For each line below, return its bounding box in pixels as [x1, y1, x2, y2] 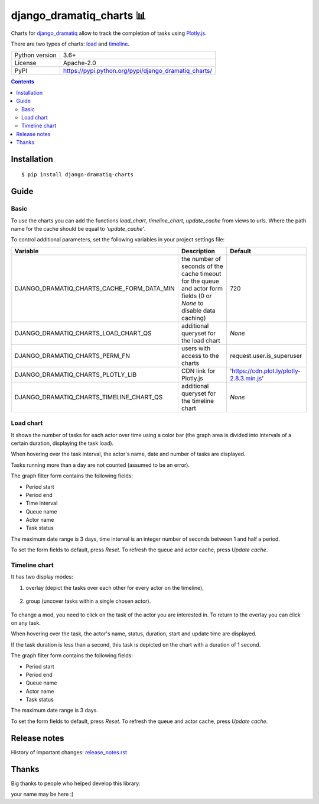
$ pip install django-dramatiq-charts [21, 172, 134, 178]
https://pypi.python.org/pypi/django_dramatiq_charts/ [63, 67, 213, 75]
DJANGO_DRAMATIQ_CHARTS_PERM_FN [14, 351, 130, 360]
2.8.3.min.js [230, 374, 262, 382]
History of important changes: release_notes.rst [11, 748, 127, 755]
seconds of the [181, 262, 224, 270]
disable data [181, 306, 216, 315]
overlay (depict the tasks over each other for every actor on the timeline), [25, 584, 204, 591]
